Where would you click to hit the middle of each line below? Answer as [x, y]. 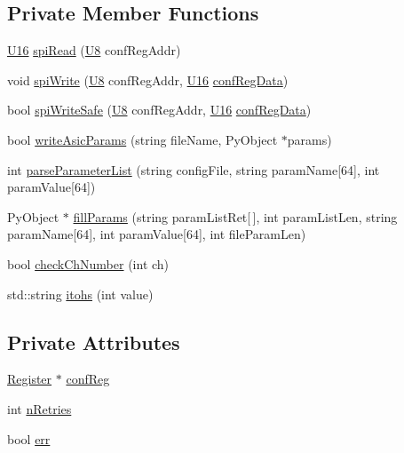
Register [30, 379]
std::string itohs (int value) [80, 294]
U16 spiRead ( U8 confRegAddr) [94, 50]
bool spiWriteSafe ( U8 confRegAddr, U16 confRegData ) [159, 110]
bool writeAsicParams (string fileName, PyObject [143, 139]
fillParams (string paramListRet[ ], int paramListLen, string [235, 216]
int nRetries [40, 408]
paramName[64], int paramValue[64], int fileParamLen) [157, 234]
